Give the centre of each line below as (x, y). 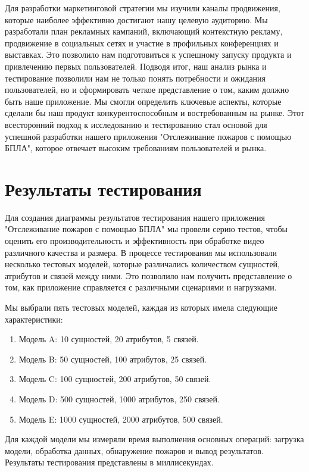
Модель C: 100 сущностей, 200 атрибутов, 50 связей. (115, 379)
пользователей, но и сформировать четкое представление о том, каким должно (147, 90)
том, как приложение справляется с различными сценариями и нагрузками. (141, 287)
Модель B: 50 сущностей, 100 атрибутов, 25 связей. (113, 359)
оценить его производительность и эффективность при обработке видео (135, 241)
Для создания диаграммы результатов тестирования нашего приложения (135, 217)
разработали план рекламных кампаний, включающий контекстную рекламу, (144, 31)
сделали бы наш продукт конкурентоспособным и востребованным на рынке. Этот (154, 113)
